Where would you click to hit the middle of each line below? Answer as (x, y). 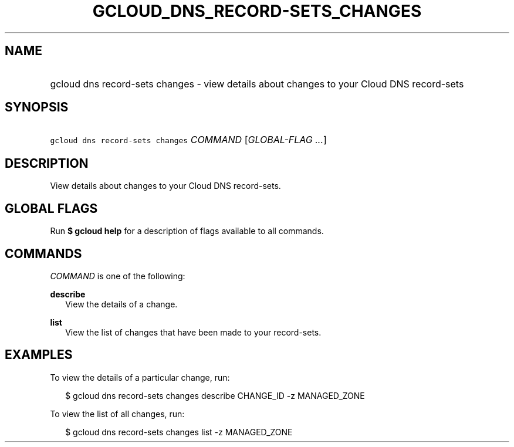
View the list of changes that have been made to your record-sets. (193, 332)
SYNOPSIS (37, 107)
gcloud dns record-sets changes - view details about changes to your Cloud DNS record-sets (257, 84)
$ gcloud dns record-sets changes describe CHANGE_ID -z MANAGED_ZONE (215, 395)
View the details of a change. (121, 304)
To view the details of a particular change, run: (140, 377)
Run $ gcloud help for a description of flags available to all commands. (187, 231)
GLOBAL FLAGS (51, 208)
